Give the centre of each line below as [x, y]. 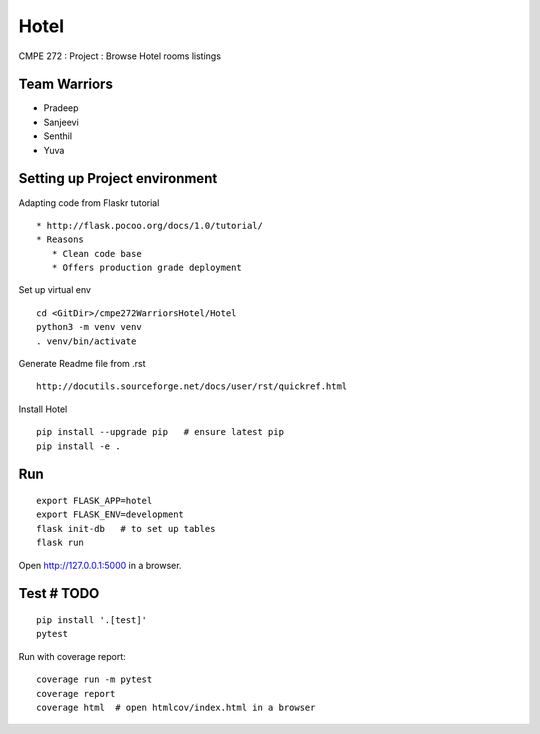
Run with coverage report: [72, 656]
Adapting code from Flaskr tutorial [89, 202]
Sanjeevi [61, 122]
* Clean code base [96, 253]
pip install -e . [78, 446]
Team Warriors [66, 84]
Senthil [58, 136]
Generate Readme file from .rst [82, 364]
